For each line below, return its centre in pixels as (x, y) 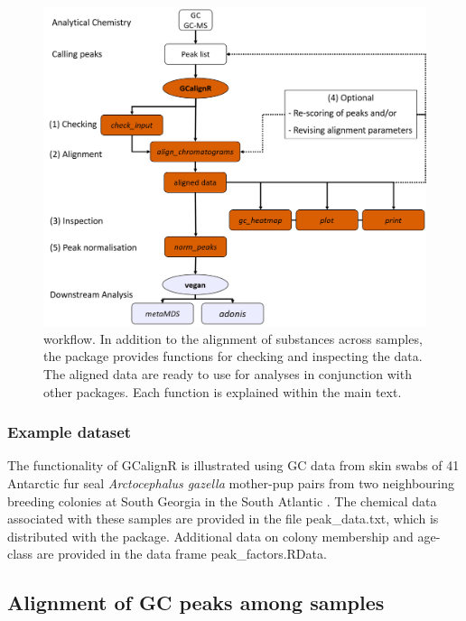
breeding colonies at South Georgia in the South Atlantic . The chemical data (222, 501)
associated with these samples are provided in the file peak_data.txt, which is (223, 519)
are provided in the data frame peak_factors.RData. (182, 554)
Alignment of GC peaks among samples (196, 602)
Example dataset (70, 432)
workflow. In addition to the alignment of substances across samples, (233, 338)
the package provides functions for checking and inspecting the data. (233, 356)
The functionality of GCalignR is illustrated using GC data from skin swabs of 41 (233, 465)
